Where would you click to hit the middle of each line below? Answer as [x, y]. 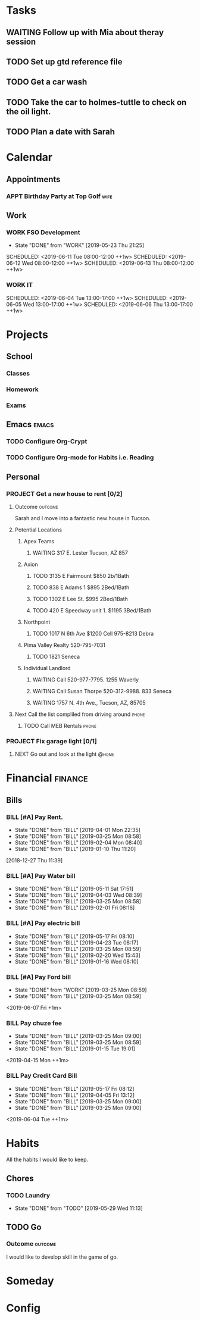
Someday [30, 1281]
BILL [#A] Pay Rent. [35, 817]
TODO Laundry [28, 1195]
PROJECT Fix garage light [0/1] [51, 741]
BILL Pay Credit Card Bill [42, 1076]
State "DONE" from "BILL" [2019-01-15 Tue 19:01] [75, 1049]
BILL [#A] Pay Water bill [41, 875]
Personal [23, 477]
